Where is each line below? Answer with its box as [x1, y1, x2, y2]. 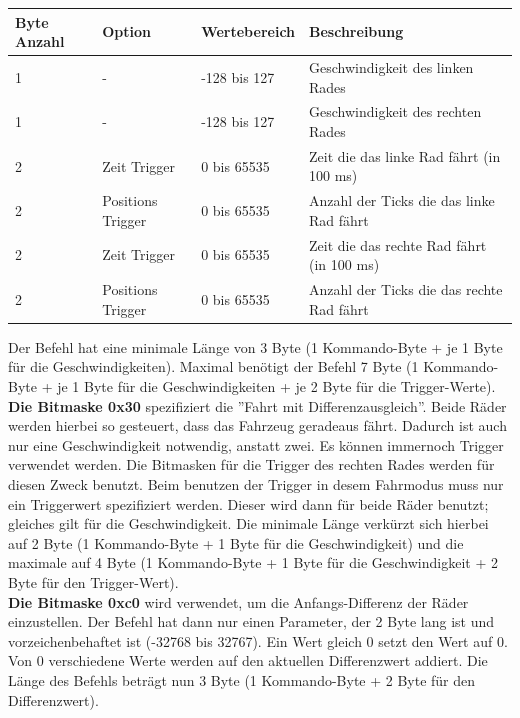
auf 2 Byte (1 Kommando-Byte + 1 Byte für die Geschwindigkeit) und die [8, 532, 464, 553]
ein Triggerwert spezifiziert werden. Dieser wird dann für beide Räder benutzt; [8, 493, 489, 514]
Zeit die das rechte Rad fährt [309, 234, 487, 255]
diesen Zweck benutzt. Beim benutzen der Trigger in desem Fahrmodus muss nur [8, 473, 504, 494]
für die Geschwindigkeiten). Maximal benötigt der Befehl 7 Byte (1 [8, 356, 419, 377]
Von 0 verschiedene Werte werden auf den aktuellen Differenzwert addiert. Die [8, 650, 488, 671]
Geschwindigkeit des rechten [309, 101, 482, 122]
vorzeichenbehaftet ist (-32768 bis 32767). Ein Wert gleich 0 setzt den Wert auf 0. [8, 630, 508, 651]
